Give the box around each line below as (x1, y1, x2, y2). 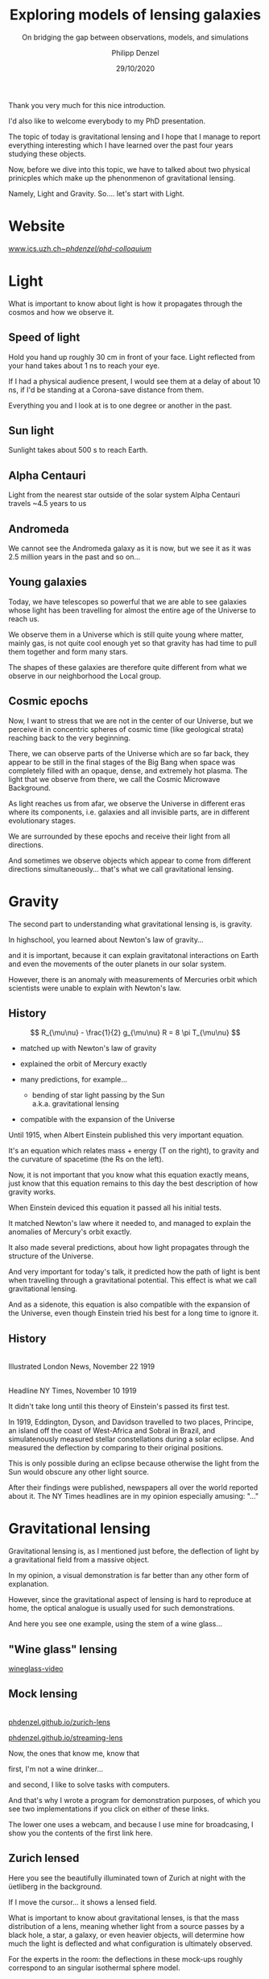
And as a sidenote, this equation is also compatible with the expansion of (8, 1299, 251, 1309)
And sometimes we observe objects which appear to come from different (8, 856, 251, 865)
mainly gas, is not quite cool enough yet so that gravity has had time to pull (8, 638, 258, 647)
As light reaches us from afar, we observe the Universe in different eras (8, 798, 246, 808)
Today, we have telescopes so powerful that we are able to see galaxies (8, 596, 247, 606)
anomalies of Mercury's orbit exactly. (8, 1227, 132, 1236)
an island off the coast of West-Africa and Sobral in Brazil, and (8, 1426, 216, 1436)
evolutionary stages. (8, 815, 77, 825)
